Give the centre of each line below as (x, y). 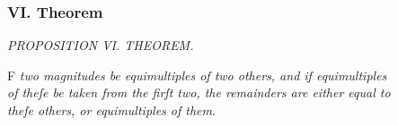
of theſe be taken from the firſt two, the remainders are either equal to (199, 92)
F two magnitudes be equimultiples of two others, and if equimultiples (197, 75)
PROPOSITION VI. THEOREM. (101, 45)
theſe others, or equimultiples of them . (111, 110)
